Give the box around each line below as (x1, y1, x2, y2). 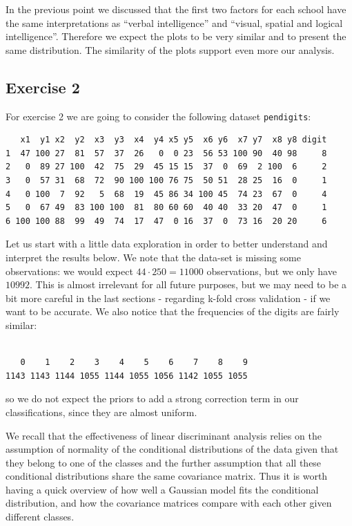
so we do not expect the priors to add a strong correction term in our (6, 391, 299, 406)
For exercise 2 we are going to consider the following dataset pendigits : (6, 109, 311, 123)
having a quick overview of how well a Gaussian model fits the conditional (6, 482, 319, 496)
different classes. (6, 509, 75, 524)
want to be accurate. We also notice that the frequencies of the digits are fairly (6, 304, 340, 319)
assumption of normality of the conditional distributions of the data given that (6, 442, 339, 456)
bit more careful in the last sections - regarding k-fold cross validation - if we (6, 290, 331, 305)
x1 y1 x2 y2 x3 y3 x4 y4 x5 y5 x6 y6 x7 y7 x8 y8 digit (20, 135, 327, 145)
